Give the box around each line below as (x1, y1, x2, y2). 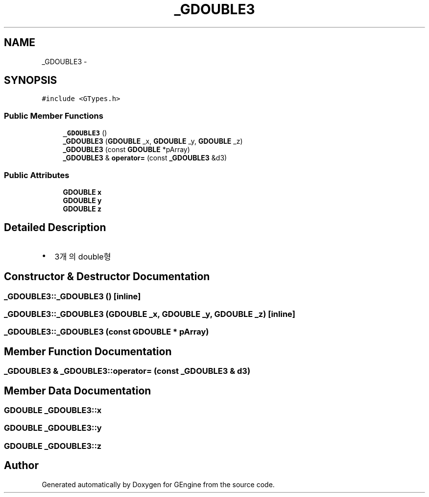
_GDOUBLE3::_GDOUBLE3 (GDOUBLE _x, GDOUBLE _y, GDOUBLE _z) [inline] (4, 309, 295, 319)
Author (4, 459, 39, 472)
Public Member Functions (4, 110, 103, 121)
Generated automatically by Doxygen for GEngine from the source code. (42, 480, 275, 489)
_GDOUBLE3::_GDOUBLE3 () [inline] (4, 291, 141, 301)
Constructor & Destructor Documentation (4, 270, 210, 283)
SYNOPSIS (4, 74, 57, 87)
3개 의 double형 (54, 251, 111, 262)
